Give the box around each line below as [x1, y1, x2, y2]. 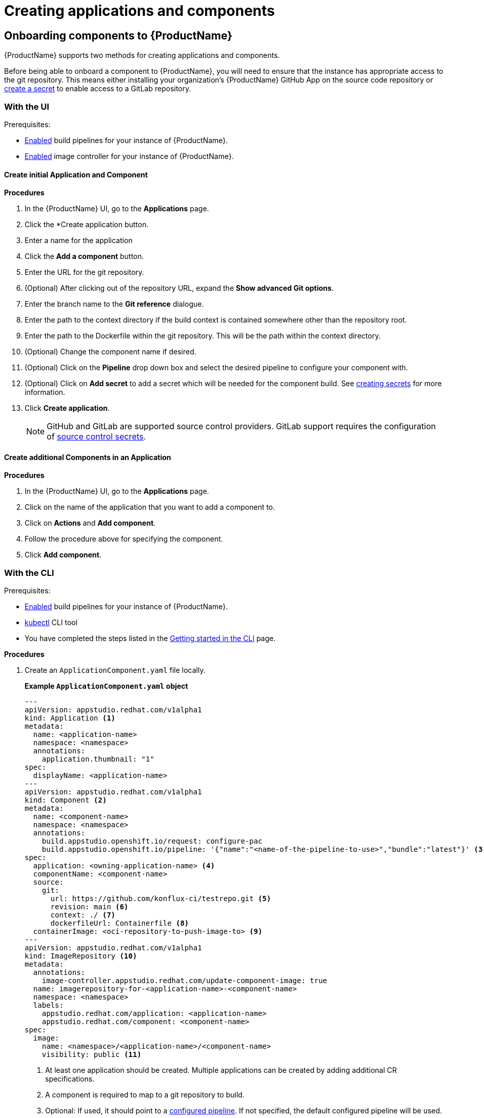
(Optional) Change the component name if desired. [25, 347, 196, 356]
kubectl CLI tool [25, 618, 78, 627]
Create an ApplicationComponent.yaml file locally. [25, 666, 206, 675]
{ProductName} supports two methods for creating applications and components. [4, 51, 280, 60]
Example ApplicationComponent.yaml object [25, 682, 188, 691]
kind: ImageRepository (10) [25, 952, 137, 961]
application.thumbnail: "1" [42, 755, 154, 764]
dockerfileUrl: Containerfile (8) [50, 919, 189, 928]
